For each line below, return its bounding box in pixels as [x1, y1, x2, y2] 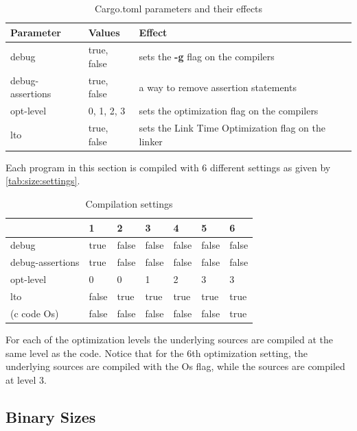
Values [88, 25, 120, 39]
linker [139, 134, 163, 148]
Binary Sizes [5, 406, 96, 427]
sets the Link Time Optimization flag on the [139, 121, 325, 135]
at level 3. [5, 372, 47, 386]
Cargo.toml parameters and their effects [94, 1, 263, 15]
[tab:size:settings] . [5, 173, 80, 188]
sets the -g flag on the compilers [139, 49, 275, 64]
